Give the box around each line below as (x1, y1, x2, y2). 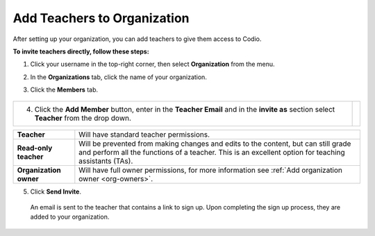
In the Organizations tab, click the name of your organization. (30, 73, 208, 81)
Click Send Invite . (30, 187, 81, 196)
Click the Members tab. (30, 85, 99, 94)
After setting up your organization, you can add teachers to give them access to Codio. (12, 35, 262, 43)
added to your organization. (30, 212, 110, 221)
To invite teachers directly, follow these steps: (12, 47, 149, 56)
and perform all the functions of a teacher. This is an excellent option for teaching (78, 147, 345, 157)
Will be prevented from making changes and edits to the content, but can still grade (78, 139, 351, 149)
